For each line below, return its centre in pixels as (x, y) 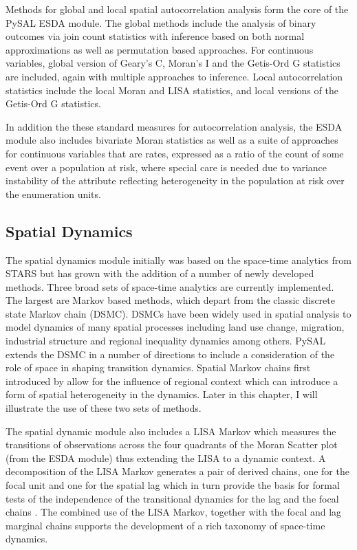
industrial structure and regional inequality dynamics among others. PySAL (166, 341)
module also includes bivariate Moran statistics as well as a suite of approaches (172, 140)
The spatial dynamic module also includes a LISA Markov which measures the (171, 431)
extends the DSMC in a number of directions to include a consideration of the (170, 354)
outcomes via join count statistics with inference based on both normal (155, 36)
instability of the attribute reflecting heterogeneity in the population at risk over (175, 180)
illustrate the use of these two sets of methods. (104, 408)
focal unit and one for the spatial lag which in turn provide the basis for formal (173, 485)
